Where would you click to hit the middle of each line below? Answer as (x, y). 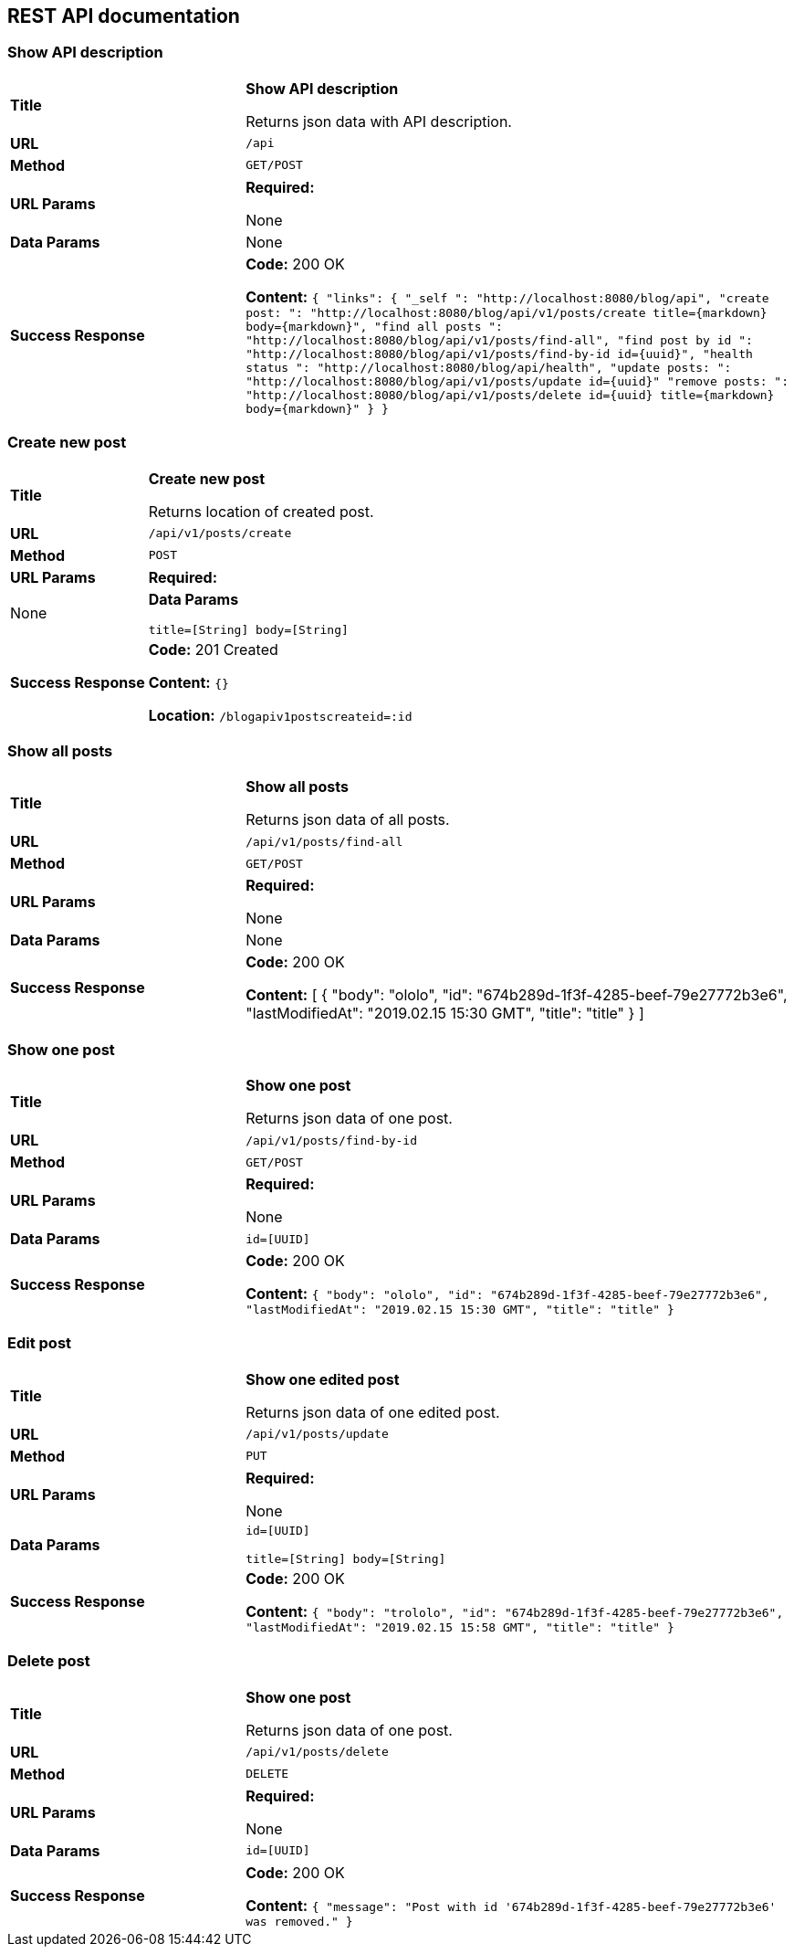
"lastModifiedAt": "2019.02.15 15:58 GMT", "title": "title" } (460, 1627)
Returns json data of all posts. (348, 820)
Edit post (40, 1343)
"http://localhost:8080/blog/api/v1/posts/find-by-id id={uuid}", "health (499, 354)
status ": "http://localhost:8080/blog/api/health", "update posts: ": (489, 367)
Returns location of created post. (261, 511)
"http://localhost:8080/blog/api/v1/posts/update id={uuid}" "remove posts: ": (517, 381)
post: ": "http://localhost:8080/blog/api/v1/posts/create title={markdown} (507, 312)
